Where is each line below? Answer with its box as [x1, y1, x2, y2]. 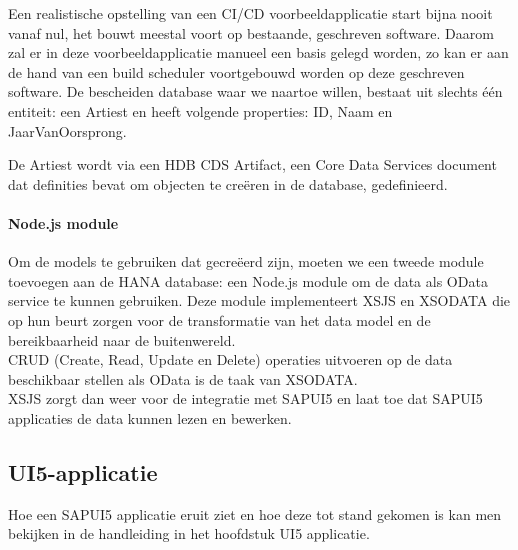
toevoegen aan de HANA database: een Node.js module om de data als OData [8, 270, 488, 291]
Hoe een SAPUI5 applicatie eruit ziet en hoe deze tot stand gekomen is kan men [8, 503, 502, 524]
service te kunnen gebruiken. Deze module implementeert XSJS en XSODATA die [8, 290, 511, 311]
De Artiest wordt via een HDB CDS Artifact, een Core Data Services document [8, 154, 497, 175]
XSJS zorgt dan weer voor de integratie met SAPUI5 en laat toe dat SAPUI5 [8, 388, 483, 409]
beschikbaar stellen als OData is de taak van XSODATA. [8, 368, 358, 389]
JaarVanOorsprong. [8, 120, 127, 141]
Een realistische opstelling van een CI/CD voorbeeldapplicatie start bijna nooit [8, 3, 493, 23]
